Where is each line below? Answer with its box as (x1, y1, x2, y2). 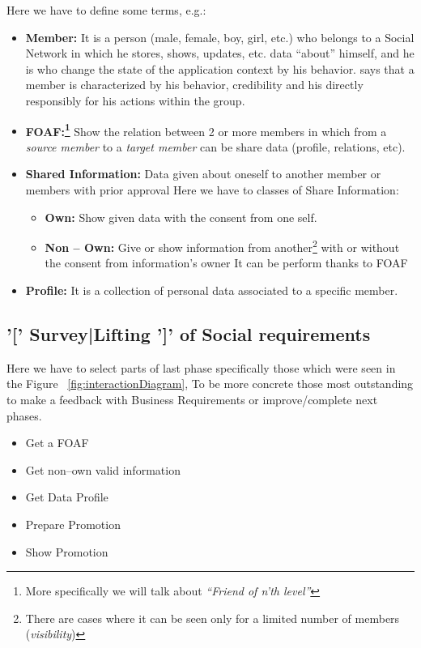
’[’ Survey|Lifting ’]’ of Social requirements (6, 322, 371, 347)
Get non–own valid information (25, 461, 181, 478)
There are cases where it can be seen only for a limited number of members (25, 609, 400, 626)
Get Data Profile (25, 488, 108, 505)
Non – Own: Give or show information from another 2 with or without (45, 237, 400, 255)
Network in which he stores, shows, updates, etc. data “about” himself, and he (25, 45, 415, 62)
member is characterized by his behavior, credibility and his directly (25, 76, 364, 93)
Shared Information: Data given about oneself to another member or (25, 165, 381, 182)
